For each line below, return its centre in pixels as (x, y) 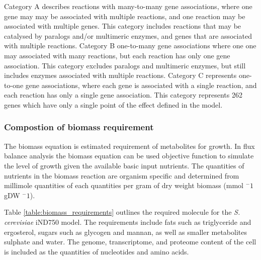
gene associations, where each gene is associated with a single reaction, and (141, 85)
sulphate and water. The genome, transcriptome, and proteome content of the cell (130, 242)
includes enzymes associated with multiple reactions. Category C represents (120, 75)
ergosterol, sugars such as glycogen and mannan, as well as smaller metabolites (126, 232)
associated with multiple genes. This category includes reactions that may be (123, 26)
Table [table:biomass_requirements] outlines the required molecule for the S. (122, 212)
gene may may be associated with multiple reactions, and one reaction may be (125, 16)
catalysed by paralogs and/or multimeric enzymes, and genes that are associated (128, 35)
